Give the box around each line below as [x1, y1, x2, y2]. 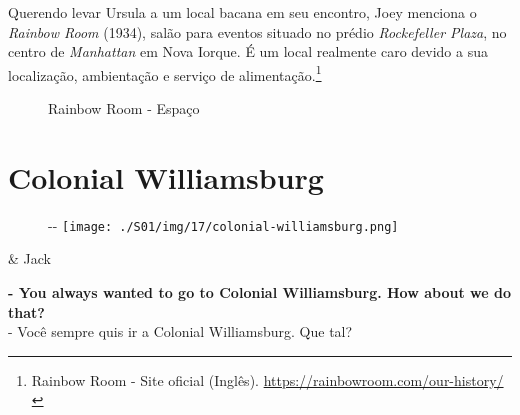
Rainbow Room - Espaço [48, 98, 200, 119]
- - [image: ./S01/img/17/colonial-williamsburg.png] [48, 214, 399, 235]
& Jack [8, 248, 51, 269]
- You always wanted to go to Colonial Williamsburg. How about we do [8, 282, 511, 302]
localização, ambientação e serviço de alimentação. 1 [8, 61, 322, 85]
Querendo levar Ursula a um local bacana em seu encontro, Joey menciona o [8, 2, 477, 22]
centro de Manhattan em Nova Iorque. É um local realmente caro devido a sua [8, 41, 488, 62]
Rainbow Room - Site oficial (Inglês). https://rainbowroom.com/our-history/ [31, 369, 504, 390]
